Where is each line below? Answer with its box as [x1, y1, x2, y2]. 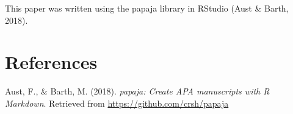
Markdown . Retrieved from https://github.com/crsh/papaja [5, 96, 229, 109]
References [5, 49, 98, 74]
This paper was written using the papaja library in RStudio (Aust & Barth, [5, 2, 289, 14]
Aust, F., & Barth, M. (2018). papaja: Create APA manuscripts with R [5, 85, 270, 98]
